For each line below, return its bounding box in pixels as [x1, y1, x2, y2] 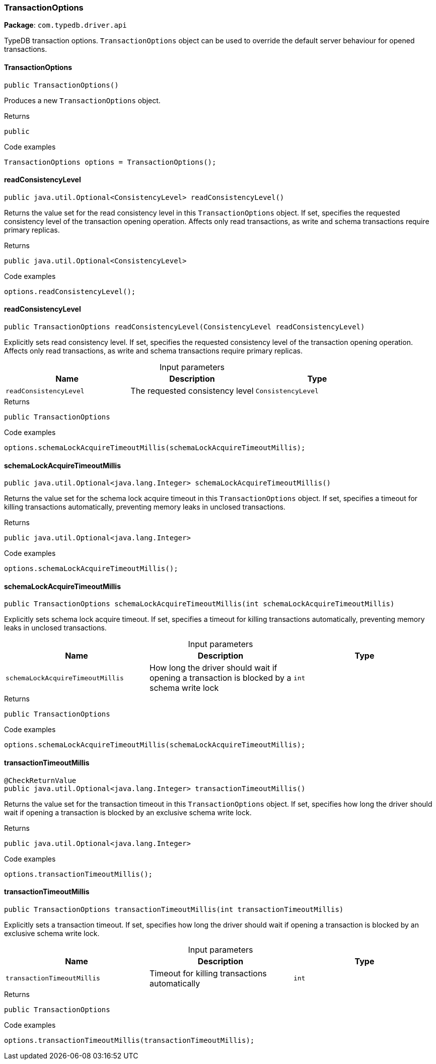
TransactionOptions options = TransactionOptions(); [4, 158, 216, 166]
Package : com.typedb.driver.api [4, 21, 127, 30]
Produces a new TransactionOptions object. [4, 96, 161, 105]
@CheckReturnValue [4, 776, 77, 785]
